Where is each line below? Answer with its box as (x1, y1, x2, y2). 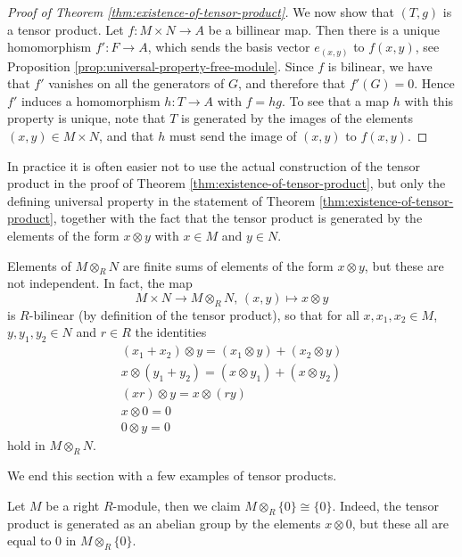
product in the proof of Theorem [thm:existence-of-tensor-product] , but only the (7, 174, 446, 192)
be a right (45, 496, 100, 514)
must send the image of (169, 127, 297, 145)
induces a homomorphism (21, 91, 161, 110)
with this (404, 91, 454, 110)
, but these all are (351, 513, 449, 532)
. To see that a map (281, 91, 390, 110)
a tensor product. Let (7, 20, 124, 38)
